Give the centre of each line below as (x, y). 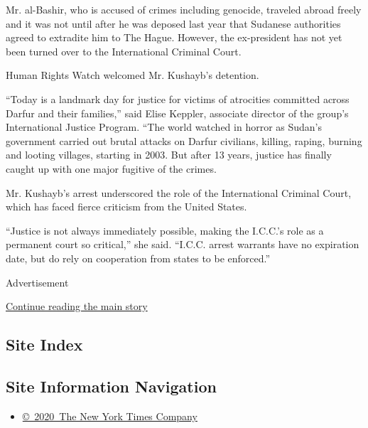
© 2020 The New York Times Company (110, 416)
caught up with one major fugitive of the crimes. (111, 168)
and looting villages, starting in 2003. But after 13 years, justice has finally (169, 155)
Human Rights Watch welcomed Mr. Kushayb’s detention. (132, 75)
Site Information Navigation (111, 386)
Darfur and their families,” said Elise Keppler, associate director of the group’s (177, 113)
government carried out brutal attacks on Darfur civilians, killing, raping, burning (184, 140)
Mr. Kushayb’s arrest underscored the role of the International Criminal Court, (179, 192)
